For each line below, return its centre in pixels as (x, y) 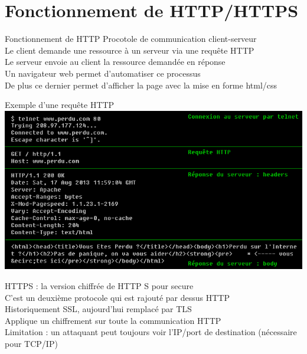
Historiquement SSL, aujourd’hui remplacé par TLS (98, 309)
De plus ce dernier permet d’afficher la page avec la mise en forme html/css (141, 85)
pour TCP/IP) (31, 343)
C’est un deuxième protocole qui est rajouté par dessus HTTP (117, 297)
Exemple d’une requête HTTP (60, 105)
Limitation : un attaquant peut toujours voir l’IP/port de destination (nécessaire (151, 332)
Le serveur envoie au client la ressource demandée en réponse (115, 62)
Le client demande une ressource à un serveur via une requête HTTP (130, 50)
